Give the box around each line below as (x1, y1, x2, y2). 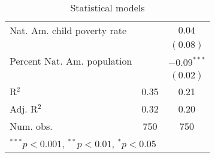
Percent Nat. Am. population (10, 54, 132, 68)
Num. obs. (10, 119, 53, 133)
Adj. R (10, 102, 38, 116)
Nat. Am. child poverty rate (10, 23, 127, 37)
